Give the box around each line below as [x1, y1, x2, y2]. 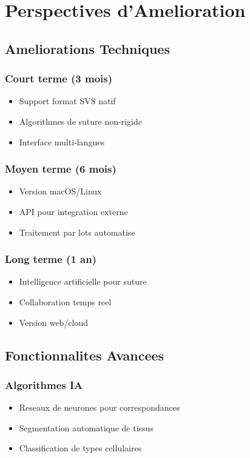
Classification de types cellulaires [19, 442, 142, 454]
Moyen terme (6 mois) [5, 161, 117, 176]
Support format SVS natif [19, 95, 116, 107]
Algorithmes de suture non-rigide [19, 114, 142, 127]
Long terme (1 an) [5, 251, 96, 267]
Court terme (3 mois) [5, 71, 113, 86]
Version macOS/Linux [19, 185, 102, 197]
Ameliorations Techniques [5, 39, 170, 58]
